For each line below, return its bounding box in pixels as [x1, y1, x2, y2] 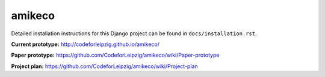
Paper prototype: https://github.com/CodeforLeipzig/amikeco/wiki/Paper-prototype [11, 51, 220, 59]
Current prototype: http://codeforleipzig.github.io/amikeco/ [11, 41, 159, 48]
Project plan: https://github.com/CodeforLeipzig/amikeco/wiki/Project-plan [11, 63, 198, 70]
